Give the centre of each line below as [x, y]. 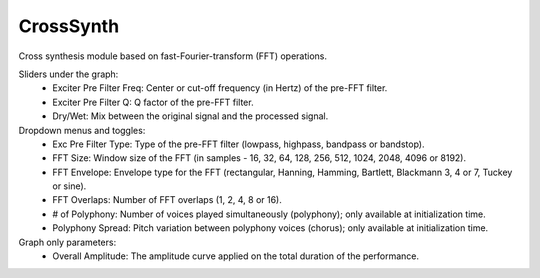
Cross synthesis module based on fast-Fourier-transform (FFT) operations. [172, 56]
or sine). [69, 186]
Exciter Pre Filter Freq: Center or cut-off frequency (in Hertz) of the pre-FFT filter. [220, 88]
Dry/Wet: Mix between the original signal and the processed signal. [190, 116]
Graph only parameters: [67, 242]
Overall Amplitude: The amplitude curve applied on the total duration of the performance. [236, 256]
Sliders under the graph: [68, 74]
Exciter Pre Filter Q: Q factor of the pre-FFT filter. [153, 102]
